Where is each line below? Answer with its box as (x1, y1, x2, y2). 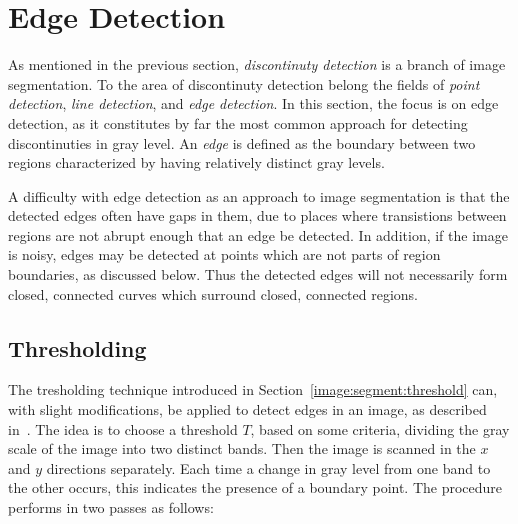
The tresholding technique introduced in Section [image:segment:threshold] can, (8, 379, 498, 400)
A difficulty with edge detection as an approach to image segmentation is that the (8, 185, 510, 206)
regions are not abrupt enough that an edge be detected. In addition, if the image (8, 224, 508, 245)
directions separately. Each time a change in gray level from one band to (46, 457, 491, 478)
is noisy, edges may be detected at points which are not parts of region (8, 244, 441, 265)
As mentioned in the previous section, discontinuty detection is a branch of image (8, 54, 506, 75)
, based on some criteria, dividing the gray (250, 418, 510, 439)
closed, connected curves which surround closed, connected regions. (8, 283, 419, 304)
